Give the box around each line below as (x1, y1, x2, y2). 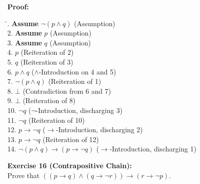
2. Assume (7, 28, 42, 38)
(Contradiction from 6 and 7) (23, 85, 111, 96)
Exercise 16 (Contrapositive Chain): (7, 160, 132, 170)
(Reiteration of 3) (20, 56, 73, 67)
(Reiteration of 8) (23, 95, 76, 106)
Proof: (7, 1, 29, 11)
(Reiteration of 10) (28, 114, 85, 125)
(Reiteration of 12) (42, 134, 99, 144)
